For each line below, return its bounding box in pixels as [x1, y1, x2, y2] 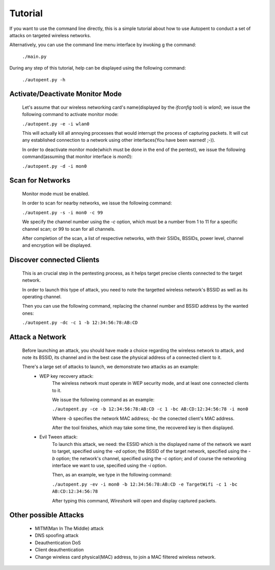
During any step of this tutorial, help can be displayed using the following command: [9, 65, 186, 71]
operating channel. [22, 293, 62, 299]
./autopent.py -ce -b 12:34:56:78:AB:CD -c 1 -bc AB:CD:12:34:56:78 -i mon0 [52, 406, 249, 412]
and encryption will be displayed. [22, 242, 92, 249]
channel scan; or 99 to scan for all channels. [22, 226, 116, 232]
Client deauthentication [35, 547, 84, 553]
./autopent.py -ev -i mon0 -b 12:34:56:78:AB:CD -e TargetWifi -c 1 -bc [52, 481, 238, 487]
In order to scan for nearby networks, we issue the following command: [22, 200, 172, 206]
